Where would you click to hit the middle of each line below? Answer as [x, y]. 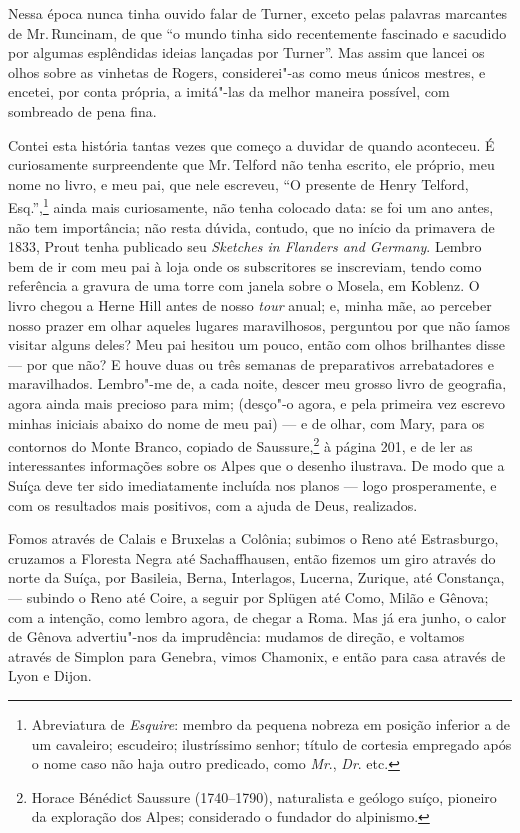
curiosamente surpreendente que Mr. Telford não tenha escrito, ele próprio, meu [251, 164]
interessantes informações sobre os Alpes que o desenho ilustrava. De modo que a [256, 465]
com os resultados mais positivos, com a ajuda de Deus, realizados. [213, 504]
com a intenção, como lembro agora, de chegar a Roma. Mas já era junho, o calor [257, 616]
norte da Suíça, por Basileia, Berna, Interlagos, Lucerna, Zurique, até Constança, [256, 577]
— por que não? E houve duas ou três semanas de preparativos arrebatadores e [251, 363]
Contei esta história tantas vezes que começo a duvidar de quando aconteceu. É [251, 144]
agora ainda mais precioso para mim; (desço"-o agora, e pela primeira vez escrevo [256, 402]
